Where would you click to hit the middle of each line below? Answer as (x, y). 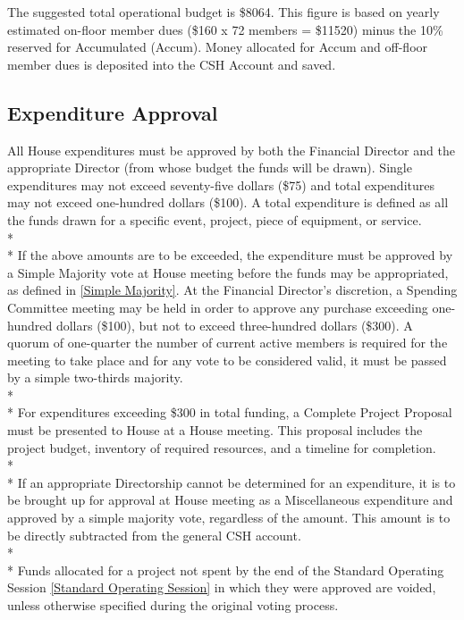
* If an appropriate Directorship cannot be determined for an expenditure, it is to (232, 482)
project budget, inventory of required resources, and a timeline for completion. (222, 447)
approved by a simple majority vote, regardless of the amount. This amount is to (229, 518)
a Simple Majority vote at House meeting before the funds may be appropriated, (228, 272)
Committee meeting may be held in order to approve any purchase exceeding (218, 307)
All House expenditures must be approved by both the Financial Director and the (231, 150)
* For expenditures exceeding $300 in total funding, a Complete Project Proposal (230, 412)
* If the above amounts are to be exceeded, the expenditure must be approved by (230, 255)
